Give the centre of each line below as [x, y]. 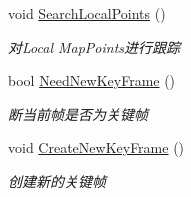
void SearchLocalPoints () [87, 13]
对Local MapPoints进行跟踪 [94, 46]
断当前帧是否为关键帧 [78, 113]
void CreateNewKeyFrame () [96, 147]
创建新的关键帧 [57, 180]
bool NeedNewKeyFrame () [92, 80]
